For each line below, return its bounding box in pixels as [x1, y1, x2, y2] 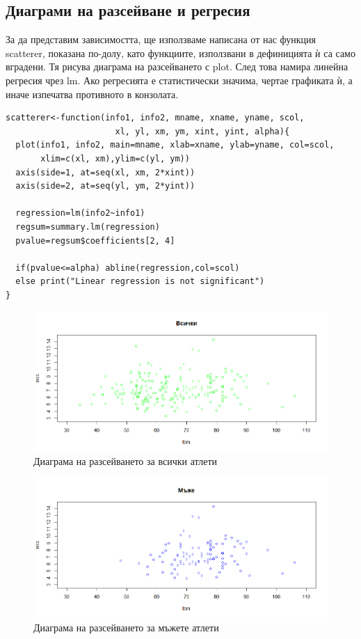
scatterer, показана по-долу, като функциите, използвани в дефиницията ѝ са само [6, 45, 355, 60]
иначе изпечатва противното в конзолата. [6, 86, 179, 101]
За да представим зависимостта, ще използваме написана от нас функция [6, 32, 316, 47]
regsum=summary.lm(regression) [15, 221, 160, 232]
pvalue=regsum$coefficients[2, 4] [15, 235, 175, 246]
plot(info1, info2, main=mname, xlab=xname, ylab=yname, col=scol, [15, 140, 335, 150]
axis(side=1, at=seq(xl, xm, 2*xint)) [15, 167, 195, 177]
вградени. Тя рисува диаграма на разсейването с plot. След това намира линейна [6, 59, 348, 74]
